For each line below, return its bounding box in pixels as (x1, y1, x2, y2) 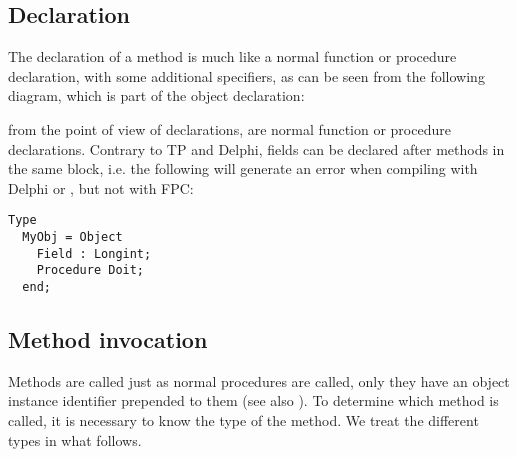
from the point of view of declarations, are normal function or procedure (8, 118, 451, 139)
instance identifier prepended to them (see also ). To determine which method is (8, 390, 499, 411)
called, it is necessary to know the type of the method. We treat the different (8, 410, 479, 431)
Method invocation (8, 324, 208, 355)
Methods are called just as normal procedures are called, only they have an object (8, 370, 510, 391)
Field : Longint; (36, 246, 152, 261)
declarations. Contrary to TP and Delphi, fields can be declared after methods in (8, 138, 505, 159)
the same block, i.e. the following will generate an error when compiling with (8, 158, 478, 179)
